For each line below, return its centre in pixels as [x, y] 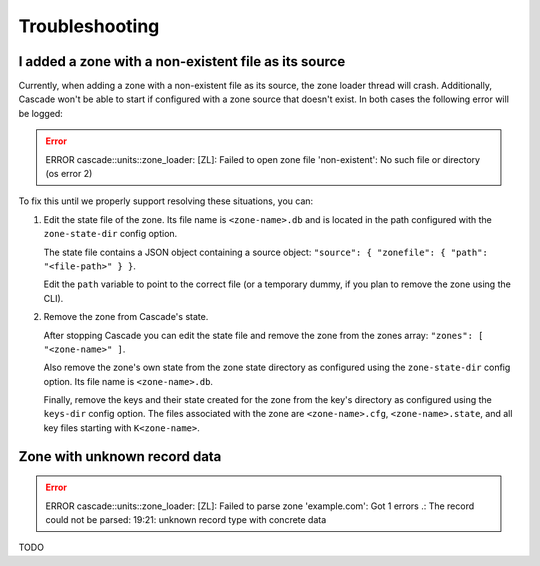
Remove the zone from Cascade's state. [126, 317]
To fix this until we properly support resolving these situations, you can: [166, 201]
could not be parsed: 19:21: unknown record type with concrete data [186, 520]
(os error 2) [69, 174]
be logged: [41, 113]
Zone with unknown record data [120, 456]
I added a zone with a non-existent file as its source [182, 61]
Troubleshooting [89, 26]
